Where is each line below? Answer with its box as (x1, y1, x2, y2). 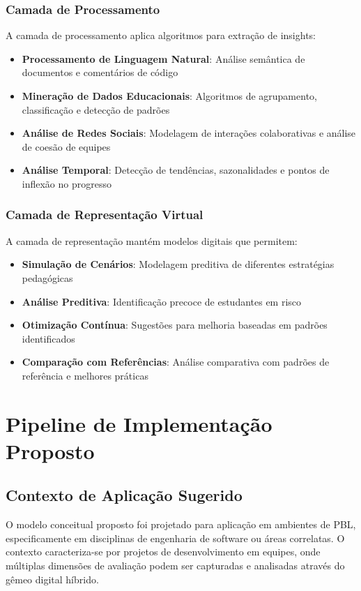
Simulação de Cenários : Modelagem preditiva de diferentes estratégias (22, 257, 335, 271)
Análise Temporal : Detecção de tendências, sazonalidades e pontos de (22, 163, 330, 177)
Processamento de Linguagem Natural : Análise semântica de (22, 51, 305, 66)
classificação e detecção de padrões (22, 102, 170, 117)
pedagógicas (22, 270, 73, 285)
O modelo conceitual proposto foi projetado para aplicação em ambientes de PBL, (6, 517, 356, 532)
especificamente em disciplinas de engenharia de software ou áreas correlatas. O (6, 530, 345, 545)
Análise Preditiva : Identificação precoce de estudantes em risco (22, 294, 302, 308)
